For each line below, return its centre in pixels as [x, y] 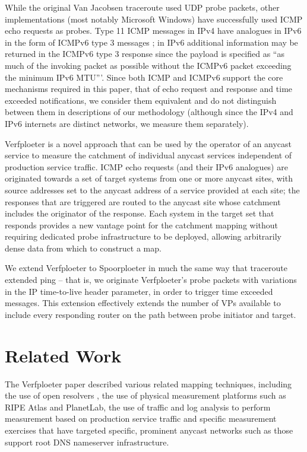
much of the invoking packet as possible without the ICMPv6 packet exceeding [148, 65]
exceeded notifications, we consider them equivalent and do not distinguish [141, 100]
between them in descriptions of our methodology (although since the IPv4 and [149, 112]
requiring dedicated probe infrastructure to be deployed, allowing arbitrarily [143, 236]
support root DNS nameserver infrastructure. [87, 442]
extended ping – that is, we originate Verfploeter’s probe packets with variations [151, 280]
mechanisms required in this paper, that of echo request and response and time [149, 89]
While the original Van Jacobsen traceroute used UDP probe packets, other [142, 7]
